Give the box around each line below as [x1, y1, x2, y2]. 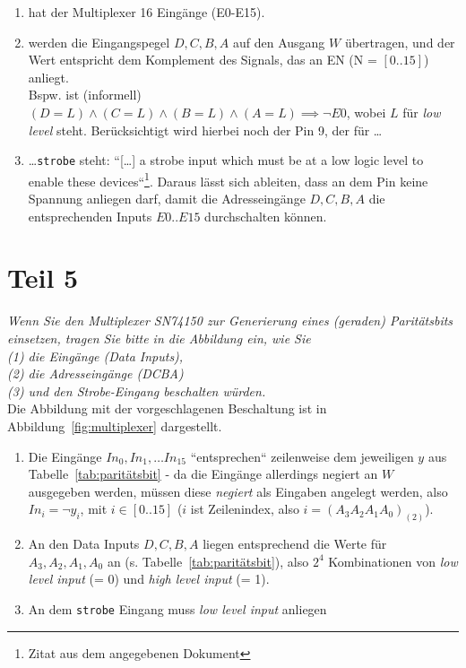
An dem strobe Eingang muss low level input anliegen [28, 599, 327, 618]
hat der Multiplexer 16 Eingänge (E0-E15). [28, 3, 265, 21]
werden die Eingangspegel [28, 32, 170, 51]
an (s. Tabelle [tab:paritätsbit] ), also [107, 551, 309, 570]
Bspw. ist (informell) [28, 85, 142, 104]
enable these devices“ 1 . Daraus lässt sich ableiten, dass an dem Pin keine [28, 169, 428, 190]
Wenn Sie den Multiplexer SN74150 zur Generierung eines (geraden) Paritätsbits [7, 311, 453, 330]
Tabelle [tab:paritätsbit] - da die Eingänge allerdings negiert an [28, 464, 378, 483]
